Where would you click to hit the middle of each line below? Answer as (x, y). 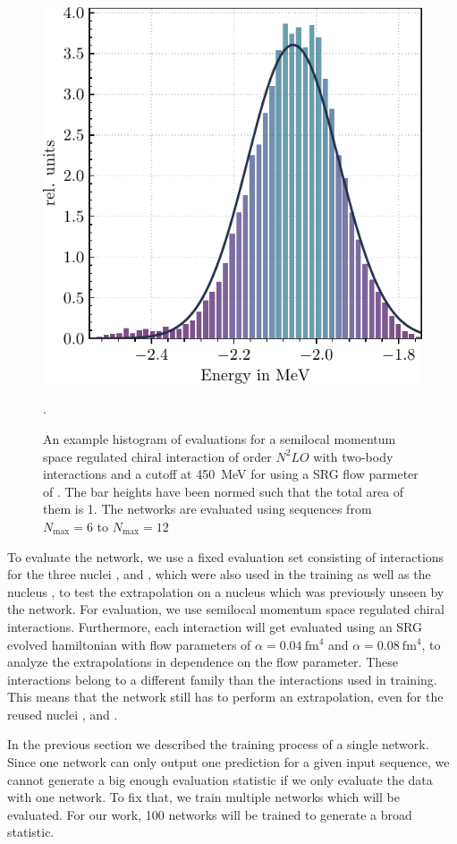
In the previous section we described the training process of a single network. (218, 744)
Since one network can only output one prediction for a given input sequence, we (228, 762)
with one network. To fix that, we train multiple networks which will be (203, 797)
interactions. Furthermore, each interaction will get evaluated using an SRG (215, 626)
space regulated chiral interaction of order (157, 456)
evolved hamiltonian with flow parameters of (129, 644)
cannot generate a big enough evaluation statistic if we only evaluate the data (220, 779)
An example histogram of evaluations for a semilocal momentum (220, 438)
